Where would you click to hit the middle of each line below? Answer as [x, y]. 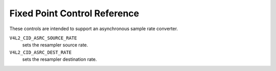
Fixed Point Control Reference [74, 13]
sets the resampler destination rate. [60, 59]
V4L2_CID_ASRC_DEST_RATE [40, 52]
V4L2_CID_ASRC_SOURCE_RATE [43, 38]
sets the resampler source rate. [55, 45]
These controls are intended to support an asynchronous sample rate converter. [94, 29]
